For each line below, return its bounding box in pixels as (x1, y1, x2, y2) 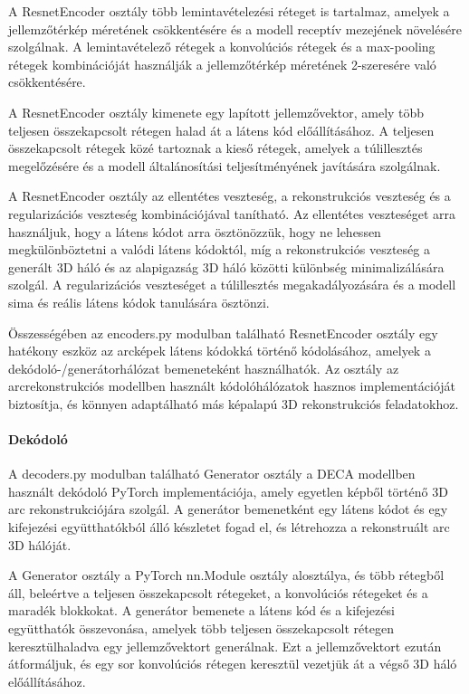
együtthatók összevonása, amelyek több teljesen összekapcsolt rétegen (8, 619, 394, 638)
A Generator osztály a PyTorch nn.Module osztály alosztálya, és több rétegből (8, 566, 445, 585)
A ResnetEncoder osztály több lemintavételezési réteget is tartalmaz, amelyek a (8, 2, 450, 20)
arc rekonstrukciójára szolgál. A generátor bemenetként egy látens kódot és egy (8, 499, 448, 518)
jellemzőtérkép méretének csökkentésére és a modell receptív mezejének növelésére (8, 19, 462, 38)
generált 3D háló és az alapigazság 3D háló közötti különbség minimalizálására (8, 257, 445, 276)
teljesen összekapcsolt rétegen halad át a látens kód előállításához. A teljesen (8, 120, 435, 139)
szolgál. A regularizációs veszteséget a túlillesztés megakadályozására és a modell (8, 275, 456, 294)
